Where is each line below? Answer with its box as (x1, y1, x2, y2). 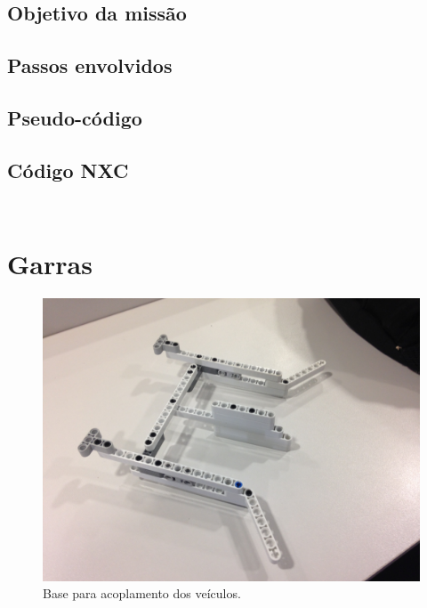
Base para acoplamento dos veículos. (43, 584, 241, 603)
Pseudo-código (7, 103, 142, 131)
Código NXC (7, 156, 129, 183)
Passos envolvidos (7, 52, 173, 79)
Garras (7, 245, 93, 281)
